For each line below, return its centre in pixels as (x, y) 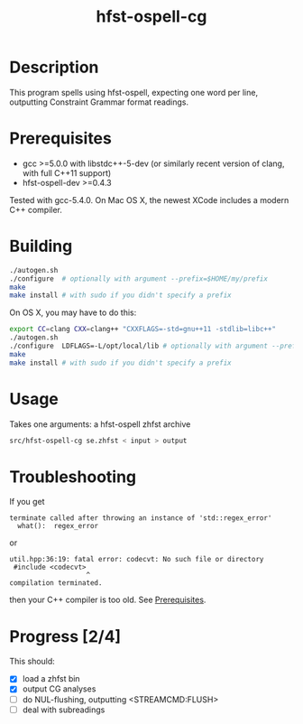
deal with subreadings (64, 710)
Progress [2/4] (65, 636)
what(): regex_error (58, 526)
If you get (27, 502)
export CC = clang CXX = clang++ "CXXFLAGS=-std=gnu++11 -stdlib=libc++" (143, 330)
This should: (32, 662)
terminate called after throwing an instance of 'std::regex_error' (141, 518)
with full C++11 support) (67, 172)
